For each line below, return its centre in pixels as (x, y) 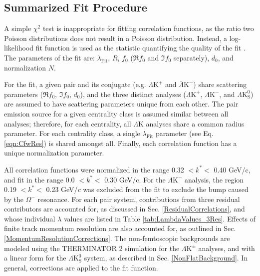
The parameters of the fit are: (49, 57)
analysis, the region (214, 179)
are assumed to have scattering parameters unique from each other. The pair (121, 104)
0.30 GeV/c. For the (135, 179)
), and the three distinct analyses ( (133, 94)
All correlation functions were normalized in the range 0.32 (94, 169)
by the (14, 199)
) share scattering (220, 84)
